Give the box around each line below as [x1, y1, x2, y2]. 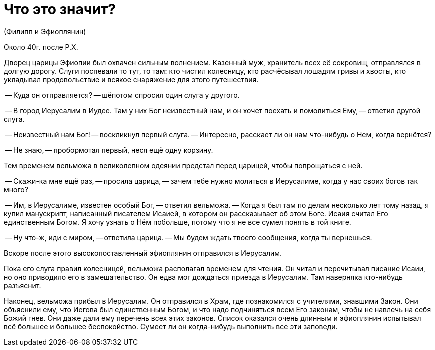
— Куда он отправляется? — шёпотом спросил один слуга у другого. [5, 90, 240, 99]
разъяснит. [4, 281, 41, 290]
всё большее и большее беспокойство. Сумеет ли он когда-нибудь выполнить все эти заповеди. [4, 322, 338, 331]
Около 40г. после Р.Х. [4, 42, 78, 51]
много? [4, 185, 28, 194]
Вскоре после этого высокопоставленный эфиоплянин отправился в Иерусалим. [4, 248, 282, 257]
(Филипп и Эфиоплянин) [4, 27, 86, 36]
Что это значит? [4, 1, 116, 18]
